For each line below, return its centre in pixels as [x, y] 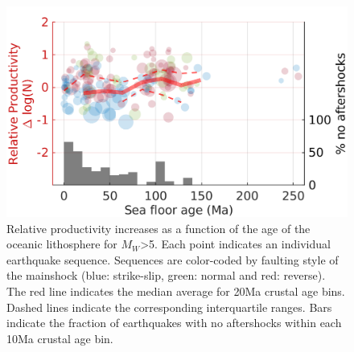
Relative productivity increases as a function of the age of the [158, 228]
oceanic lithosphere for [62, 244]
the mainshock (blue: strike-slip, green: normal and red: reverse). [166, 275]
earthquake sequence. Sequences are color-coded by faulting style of [173, 259]
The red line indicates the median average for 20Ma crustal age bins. [176, 291]
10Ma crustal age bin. [60, 338]
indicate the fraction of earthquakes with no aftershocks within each [174, 323]
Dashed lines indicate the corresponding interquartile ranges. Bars [169, 307]
